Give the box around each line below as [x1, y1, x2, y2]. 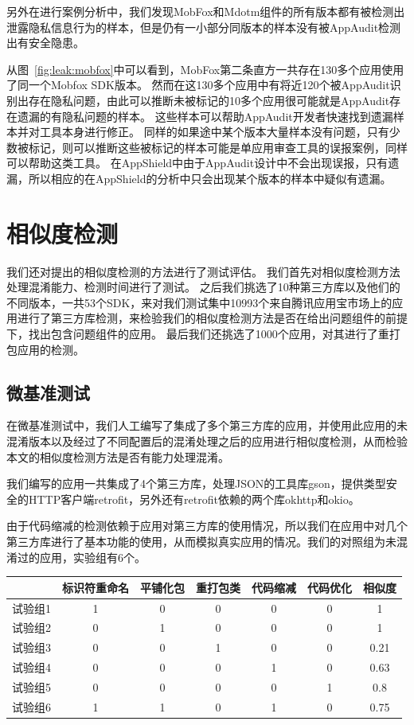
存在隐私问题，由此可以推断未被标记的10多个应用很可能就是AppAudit [28, 92, 390, 108]
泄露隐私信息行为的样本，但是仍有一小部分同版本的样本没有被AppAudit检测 [6, 18, 401, 35]
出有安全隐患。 [6, 34, 84, 51]
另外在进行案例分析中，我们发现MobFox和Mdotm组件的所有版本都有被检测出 [6, 3, 405, 19]
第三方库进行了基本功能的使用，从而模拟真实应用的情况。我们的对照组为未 [6, 532, 396, 549]
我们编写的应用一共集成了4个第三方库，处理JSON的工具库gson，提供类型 [6, 475, 386, 492]
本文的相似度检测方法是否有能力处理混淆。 [6, 448, 229, 465]
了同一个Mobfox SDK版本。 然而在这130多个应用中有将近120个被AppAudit [6, 76, 390, 93]
